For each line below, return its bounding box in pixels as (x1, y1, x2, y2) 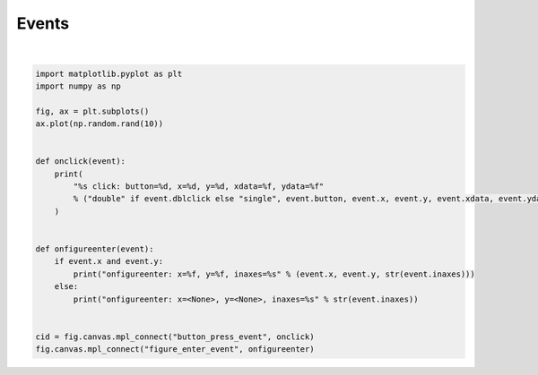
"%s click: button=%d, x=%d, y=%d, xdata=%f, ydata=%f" (73, 182, 325, 192)
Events (16, 13, 70, 33)
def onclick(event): (35, 157, 126, 166)
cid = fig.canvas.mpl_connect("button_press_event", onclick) (35, 331, 315, 342)
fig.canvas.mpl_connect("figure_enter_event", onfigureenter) (35, 345, 315, 354)
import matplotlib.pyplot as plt (35, 68, 183, 79)
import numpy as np (35, 81, 121, 91)
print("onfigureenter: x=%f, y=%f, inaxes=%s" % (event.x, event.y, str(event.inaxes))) (73, 268, 475, 279)
